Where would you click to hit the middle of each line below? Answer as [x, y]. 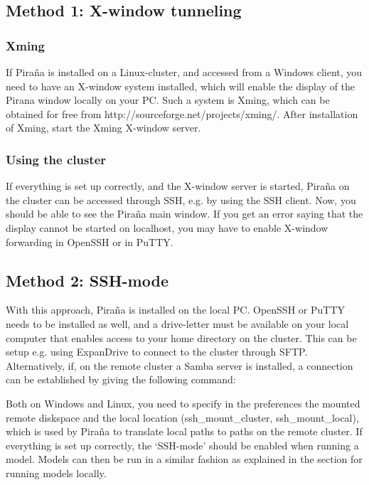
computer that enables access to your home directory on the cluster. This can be [181, 337]
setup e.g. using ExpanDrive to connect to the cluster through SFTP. [157, 352]
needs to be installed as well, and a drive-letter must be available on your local [177, 323]
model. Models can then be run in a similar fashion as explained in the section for [184, 459]
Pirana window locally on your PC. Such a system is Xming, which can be [168, 100]
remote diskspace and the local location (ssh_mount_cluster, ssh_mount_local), [182, 417]
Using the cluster [56, 159]
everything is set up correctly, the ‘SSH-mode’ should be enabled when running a [182, 445]
